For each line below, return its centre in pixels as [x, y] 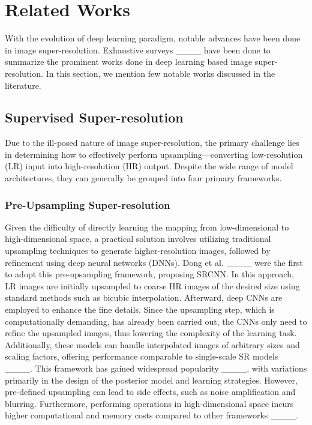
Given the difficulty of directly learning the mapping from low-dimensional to [147, 227]
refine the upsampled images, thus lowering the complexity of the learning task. [151, 333]
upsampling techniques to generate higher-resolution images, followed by [138, 251]
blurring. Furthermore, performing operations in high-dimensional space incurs [149, 403]
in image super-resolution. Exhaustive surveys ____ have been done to [138, 50]
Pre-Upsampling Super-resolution [88, 204]
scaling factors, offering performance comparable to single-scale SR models [142, 356]
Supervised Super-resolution [94, 117]
